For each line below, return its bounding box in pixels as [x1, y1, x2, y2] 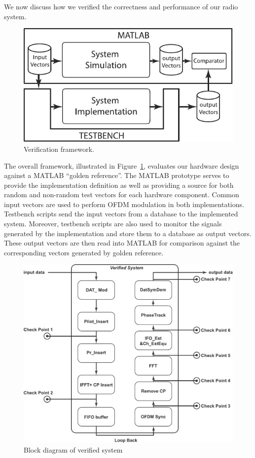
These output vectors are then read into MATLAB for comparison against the [4, 238, 240, 248]
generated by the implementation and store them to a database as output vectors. [4, 228, 252, 238]
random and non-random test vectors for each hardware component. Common [4, 189, 239, 200]
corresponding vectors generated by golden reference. [4, 247, 164, 257]
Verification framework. [24, 143, 94, 154]
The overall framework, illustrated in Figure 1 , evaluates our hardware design [4, 160, 239, 171]
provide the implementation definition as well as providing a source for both [4, 179, 234, 190]
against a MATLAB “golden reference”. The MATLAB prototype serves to [4, 170, 229, 180]
